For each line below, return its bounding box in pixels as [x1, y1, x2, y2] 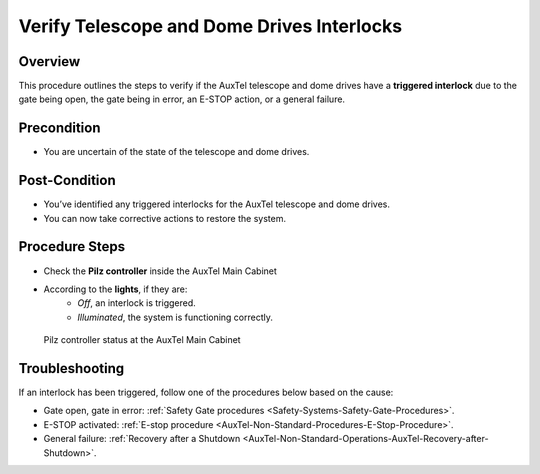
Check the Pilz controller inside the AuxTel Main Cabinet [43, 265, 277, 277]
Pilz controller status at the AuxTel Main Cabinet [43, 334, 241, 346]
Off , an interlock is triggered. [77, 297, 197, 309]
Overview [18, 53, 81, 70]
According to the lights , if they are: [43, 283, 188, 295]
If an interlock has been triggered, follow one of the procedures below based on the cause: [18, 386, 394, 399]
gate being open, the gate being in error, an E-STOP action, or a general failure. [18, 93, 345, 105]
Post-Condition [18, 172, 116, 189]
